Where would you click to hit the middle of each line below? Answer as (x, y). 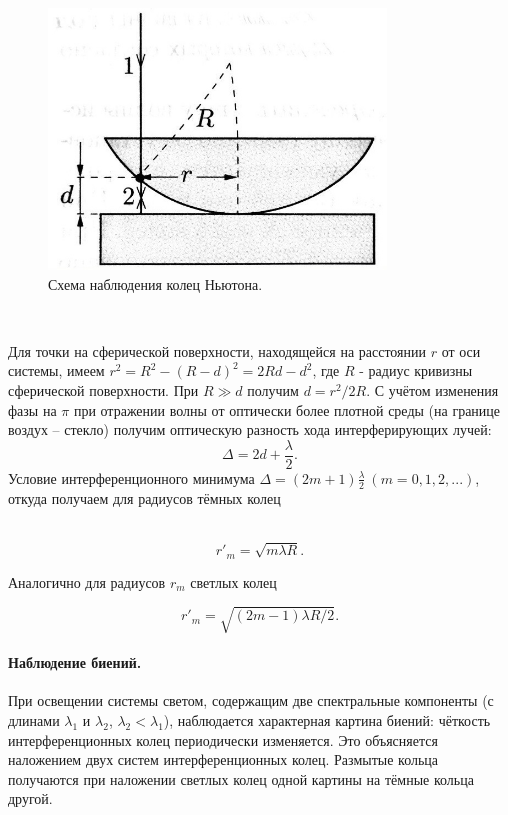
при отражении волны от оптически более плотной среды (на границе (287, 409)
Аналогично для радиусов (87, 581)
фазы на (32, 409)
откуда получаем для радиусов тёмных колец (144, 497)
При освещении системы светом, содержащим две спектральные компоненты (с (251, 700)
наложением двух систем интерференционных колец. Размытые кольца (223, 759)
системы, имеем (56, 370)
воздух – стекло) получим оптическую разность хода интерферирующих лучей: (250, 429)
